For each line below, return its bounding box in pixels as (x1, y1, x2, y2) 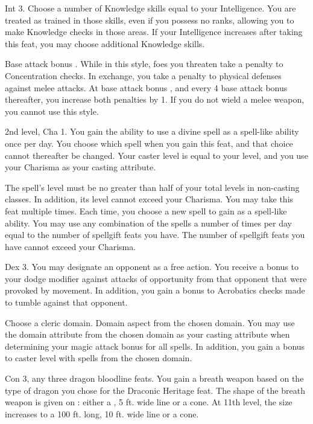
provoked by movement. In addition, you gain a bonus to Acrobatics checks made (5, 284, 305, 297)
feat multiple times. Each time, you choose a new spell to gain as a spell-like (5, 204, 287, 217)
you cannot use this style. (5, 104, 99, 117)
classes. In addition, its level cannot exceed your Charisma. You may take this (5, 193, 294, 205)
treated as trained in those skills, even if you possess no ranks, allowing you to (5, 13, 294, 26)
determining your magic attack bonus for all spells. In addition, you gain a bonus (5, 339, 305, 352)
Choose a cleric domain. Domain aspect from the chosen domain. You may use (5, 316, 295, 329)
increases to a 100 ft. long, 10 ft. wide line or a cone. (5, 407, 199, 420)
